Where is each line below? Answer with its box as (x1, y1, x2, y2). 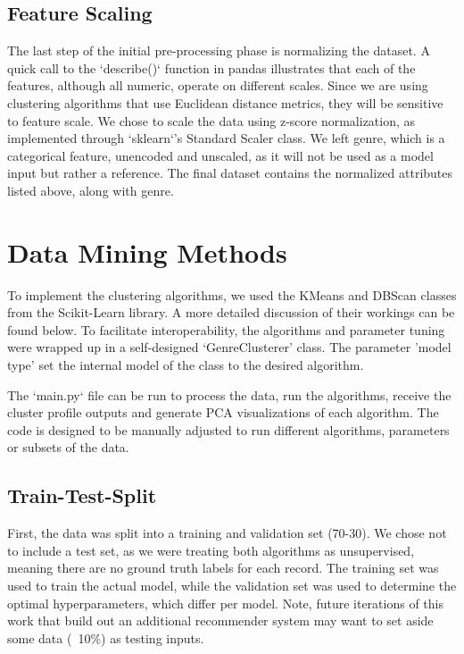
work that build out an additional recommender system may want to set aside (7, 611, 434, 630)
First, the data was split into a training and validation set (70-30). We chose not (7, 524, 447, 542)
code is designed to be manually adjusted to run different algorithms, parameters (7, 420, 450, 439)
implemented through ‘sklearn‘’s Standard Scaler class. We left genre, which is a (7, 129, 445, 147)
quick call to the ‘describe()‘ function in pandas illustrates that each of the (7, 58, 416, 77)
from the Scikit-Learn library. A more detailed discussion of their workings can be (7, 303, 455, 322)
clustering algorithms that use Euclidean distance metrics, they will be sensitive (7, 93, 443, 112)
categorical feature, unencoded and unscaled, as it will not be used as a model (7, 146, 434, 164)
